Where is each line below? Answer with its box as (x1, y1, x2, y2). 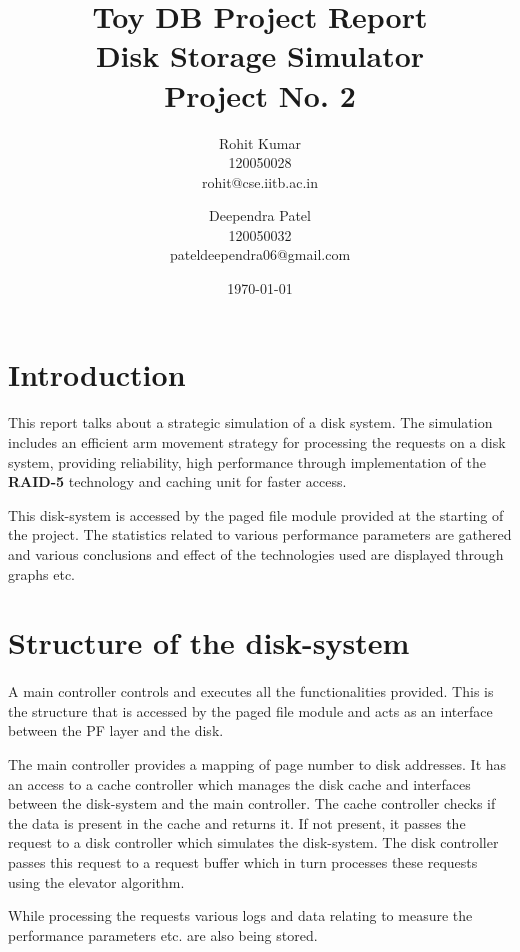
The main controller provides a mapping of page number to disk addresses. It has (8, 753, 507, 774)
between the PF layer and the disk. (8, 720, 224, 741)
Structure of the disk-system (8, 622, 410, 663)
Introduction (8, 353, 186, 394)
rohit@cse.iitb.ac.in (201, 171, 319, 192)
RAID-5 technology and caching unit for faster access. (8, 471, 347, 492)
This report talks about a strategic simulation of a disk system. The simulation (8, 412, 493, 433)
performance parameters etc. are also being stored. (8, 924, 318, 945)
